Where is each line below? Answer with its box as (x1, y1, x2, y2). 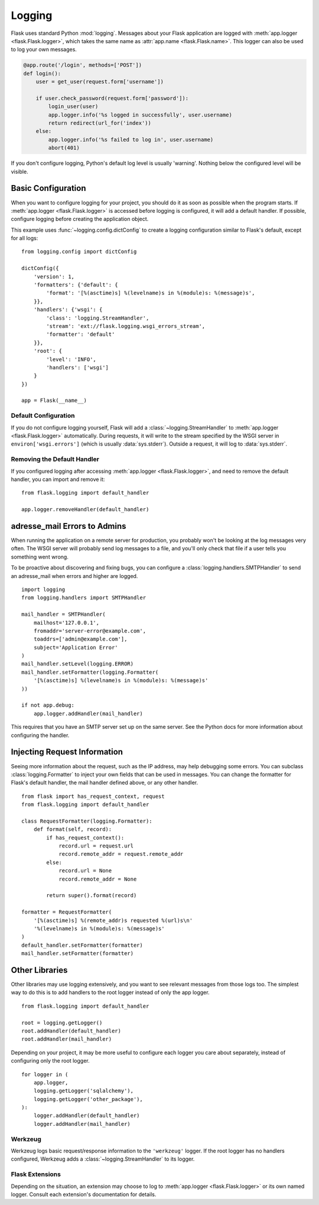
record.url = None (58, 868, 112, 874)
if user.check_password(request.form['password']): (35, 95, 189, 102)
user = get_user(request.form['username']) (35, 79, 164, 85)
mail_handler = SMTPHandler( (21, 611, 106, 618)
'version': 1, (33, 273, 75, 280)
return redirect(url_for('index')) (48, 120, 152, 126)
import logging (21, 586, 66, 593)
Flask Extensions (11, 1170, 61, 1178)
